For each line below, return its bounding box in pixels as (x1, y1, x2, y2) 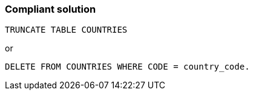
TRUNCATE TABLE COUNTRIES (5, 25, 128, 35)
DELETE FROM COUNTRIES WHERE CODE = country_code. (5, 62, 250, 72)
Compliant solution (5, 3, 96, 15)
